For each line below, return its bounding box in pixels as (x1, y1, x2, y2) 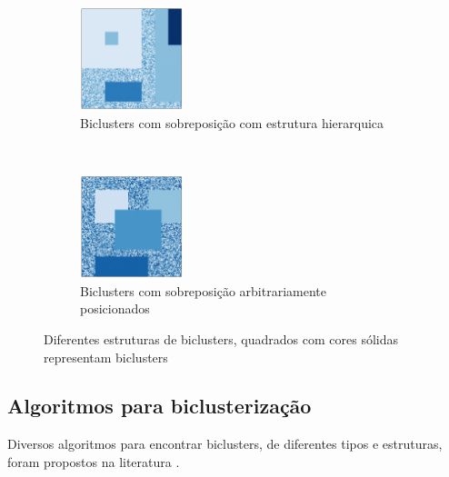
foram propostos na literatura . (7, 452, 180, 471)
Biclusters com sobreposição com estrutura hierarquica (80, 113, 384, 132)
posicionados (80, 299, 150, 318)
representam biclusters (44, 347, 168, 366)
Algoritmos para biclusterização (7, 392, 312, 420)
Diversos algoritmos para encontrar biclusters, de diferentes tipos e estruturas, (7, 434, 443, 453)
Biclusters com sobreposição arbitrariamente (80, 281, 326, 300)
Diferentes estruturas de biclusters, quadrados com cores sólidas (44, 329, 398, 348)
